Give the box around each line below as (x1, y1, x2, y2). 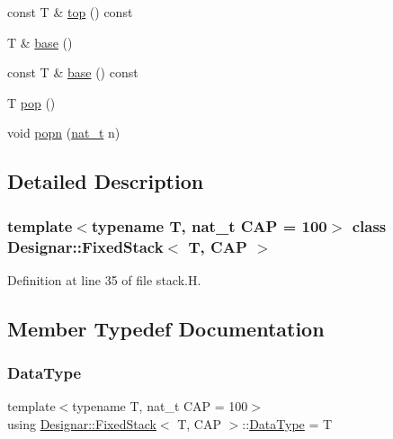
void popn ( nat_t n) (7, 123, 121, 142)
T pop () (7, 93, 56, 112)
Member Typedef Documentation (7, 314, 325, 342)
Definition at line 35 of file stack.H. (7, 270, 201, 289)
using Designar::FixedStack (7, 415, 156, 434)
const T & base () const (7, 63, 138, 82)
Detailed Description (7, 167, 204, 195)
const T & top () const (7, 3, 133, 21)
